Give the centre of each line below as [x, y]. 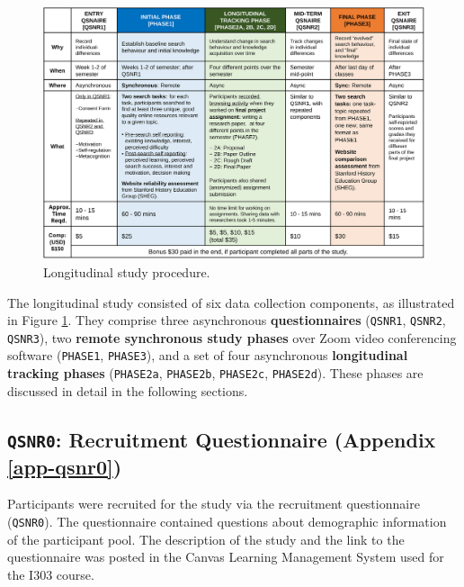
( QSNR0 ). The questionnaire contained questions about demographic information [227, 522]
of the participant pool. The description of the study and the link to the [206, 539]
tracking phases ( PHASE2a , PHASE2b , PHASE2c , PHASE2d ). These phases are [215, 373]
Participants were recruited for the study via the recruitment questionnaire [214, 504]
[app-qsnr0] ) [65, 466]
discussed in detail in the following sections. [128, 390]
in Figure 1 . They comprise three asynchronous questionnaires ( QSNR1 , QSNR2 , [227, 320]
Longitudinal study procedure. [127, 271]
